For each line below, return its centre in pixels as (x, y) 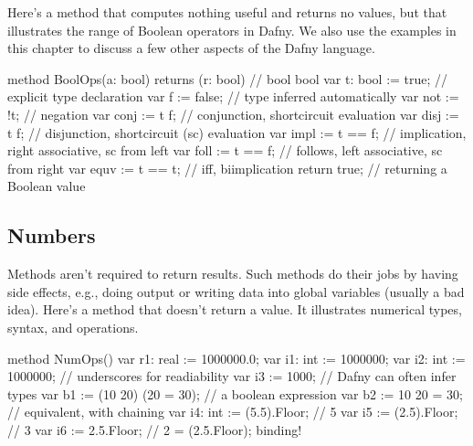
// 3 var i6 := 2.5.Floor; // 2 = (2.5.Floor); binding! (155, 429)
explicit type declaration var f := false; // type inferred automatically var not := (233, 96)
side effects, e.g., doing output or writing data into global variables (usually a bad (236, 291)
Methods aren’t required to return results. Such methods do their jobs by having (233, 274)
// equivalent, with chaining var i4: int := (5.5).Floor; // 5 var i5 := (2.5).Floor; (233, 412)
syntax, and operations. (73, 327)
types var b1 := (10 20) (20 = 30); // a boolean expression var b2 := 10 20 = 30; (235, 393)
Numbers (52, 235)
